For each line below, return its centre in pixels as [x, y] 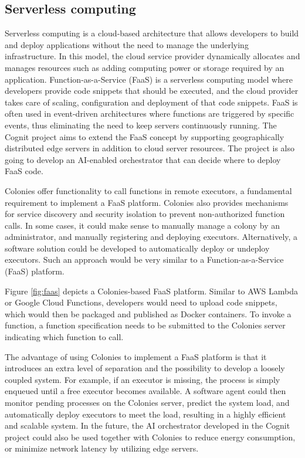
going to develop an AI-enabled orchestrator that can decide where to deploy [143, 159]
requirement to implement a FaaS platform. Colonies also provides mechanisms [147, 202]
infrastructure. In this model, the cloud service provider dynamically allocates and [152, 56]
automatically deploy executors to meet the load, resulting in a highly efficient [145, 414]
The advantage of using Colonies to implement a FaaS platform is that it [136, 356]
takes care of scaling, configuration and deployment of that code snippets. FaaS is [151, 102]
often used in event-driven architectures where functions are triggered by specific [150, 113]
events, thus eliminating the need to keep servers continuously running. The [141, 125]
